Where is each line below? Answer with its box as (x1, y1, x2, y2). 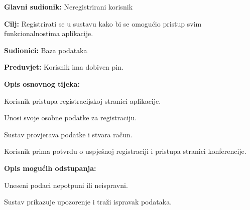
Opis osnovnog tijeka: (4, 78, 80, 89)
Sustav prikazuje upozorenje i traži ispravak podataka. (4, 196, 172, 207)
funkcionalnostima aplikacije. (4, 28, 93, 39)
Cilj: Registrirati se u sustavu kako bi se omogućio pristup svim (4, 18, 202, 29)
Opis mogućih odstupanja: (4, 162, 96, 173)
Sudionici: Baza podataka (4, 45, 87, 55)
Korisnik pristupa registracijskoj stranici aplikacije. (4, 95, 161, 106)
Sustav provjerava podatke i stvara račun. (4, 129, 133, 139)
